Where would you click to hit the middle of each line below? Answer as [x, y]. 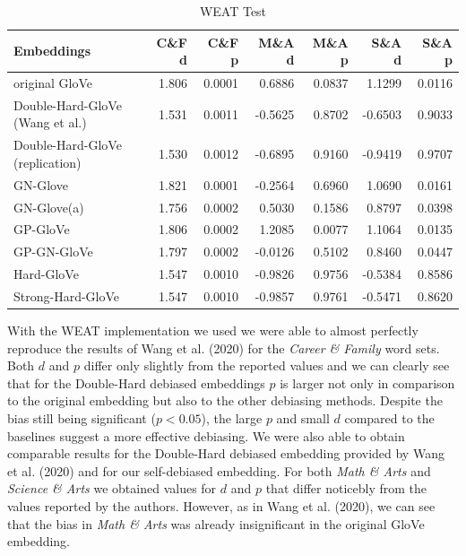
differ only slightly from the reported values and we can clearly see [267, 365]
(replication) [47, 162]
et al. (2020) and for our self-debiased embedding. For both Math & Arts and [219, 470]
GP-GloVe [42, 229]
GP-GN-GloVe [53, 252]
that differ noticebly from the [346, 488]
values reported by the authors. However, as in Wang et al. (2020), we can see [221, 506]
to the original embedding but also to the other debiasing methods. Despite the [225, 400]
